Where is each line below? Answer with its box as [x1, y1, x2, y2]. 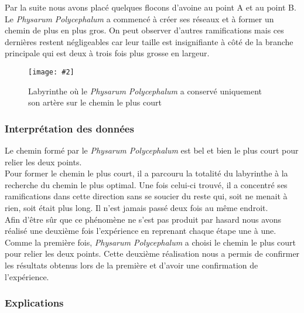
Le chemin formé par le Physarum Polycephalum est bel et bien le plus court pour [5, 144, 299, 156]
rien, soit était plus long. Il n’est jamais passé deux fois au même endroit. [5, 202, 268, 213]
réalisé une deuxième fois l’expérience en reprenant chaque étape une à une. [5, 224, 276, 237]
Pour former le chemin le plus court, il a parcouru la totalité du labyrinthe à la [5, 167, 288, 179]
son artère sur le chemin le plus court [28, 96, 162, 108]
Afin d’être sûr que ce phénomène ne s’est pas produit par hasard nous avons [5, 213, 282, 225]
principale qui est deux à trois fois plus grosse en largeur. [5, 47, 210, 59]
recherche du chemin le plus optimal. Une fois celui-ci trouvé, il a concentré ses [5, 178, 288, 190]
